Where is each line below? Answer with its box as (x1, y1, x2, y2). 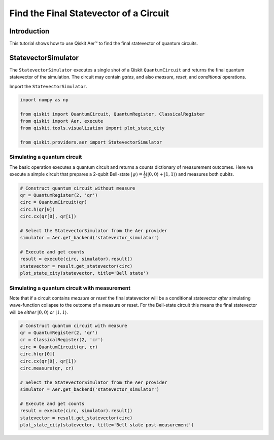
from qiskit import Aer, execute (20, 118, 104, 124)
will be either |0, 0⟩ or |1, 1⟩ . (9, 309, 68, 315)
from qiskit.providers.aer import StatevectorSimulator (20, 139, 162, 145)
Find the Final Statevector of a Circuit (9, 8, 169, 19)
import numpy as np (20, 97, 68, 102)
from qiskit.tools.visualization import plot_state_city (20, 125, 165, 131)
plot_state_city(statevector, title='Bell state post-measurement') (20, 422, 194, 428)
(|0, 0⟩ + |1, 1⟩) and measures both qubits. (145, 171, 234, 177)
